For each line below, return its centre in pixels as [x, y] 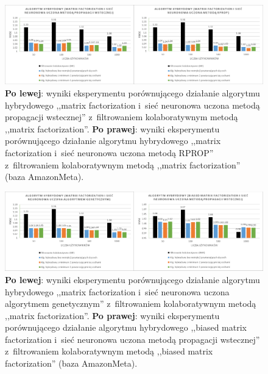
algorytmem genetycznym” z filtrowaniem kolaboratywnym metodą [131, 304]
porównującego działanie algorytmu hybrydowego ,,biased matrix [126, 327]
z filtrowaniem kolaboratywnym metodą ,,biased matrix [109, 351]
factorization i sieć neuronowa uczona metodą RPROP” [109, 152]
